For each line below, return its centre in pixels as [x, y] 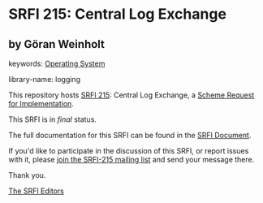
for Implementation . [41, 104]
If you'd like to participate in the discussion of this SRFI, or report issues [129, 151]
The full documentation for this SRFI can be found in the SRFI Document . [130, 135]
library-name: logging [45, 79]
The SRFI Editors [37, 191]
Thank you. [27, 175]
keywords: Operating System [57, 63]
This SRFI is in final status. [53, 119]
